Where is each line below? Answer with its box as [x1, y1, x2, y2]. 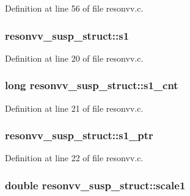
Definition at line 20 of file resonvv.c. [5, 51, 144, 64]
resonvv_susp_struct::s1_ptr [5, 128, 153, 143]
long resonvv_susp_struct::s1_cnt [5, 78, 178, 93]
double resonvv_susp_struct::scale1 [5, 177, 186, 192]
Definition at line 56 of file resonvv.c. [5, 2, 144, 14]
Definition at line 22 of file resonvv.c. [5, 151, 144, 164]
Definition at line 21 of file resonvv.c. [5, 101, 144, 114]
